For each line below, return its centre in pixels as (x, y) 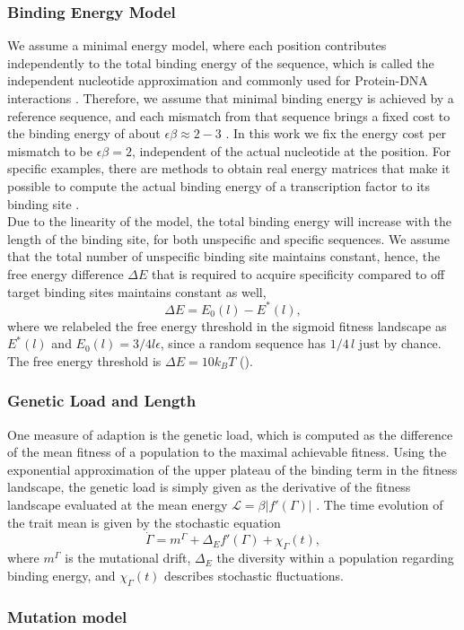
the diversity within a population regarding (335, 558)
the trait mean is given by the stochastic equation (144, 522)
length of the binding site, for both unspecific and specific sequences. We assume (228, 238)
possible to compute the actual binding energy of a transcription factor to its (219, 185)
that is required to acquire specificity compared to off (298, 273)
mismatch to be (50, 150)
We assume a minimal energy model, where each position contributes (197, 45)
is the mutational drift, (128, 558)
